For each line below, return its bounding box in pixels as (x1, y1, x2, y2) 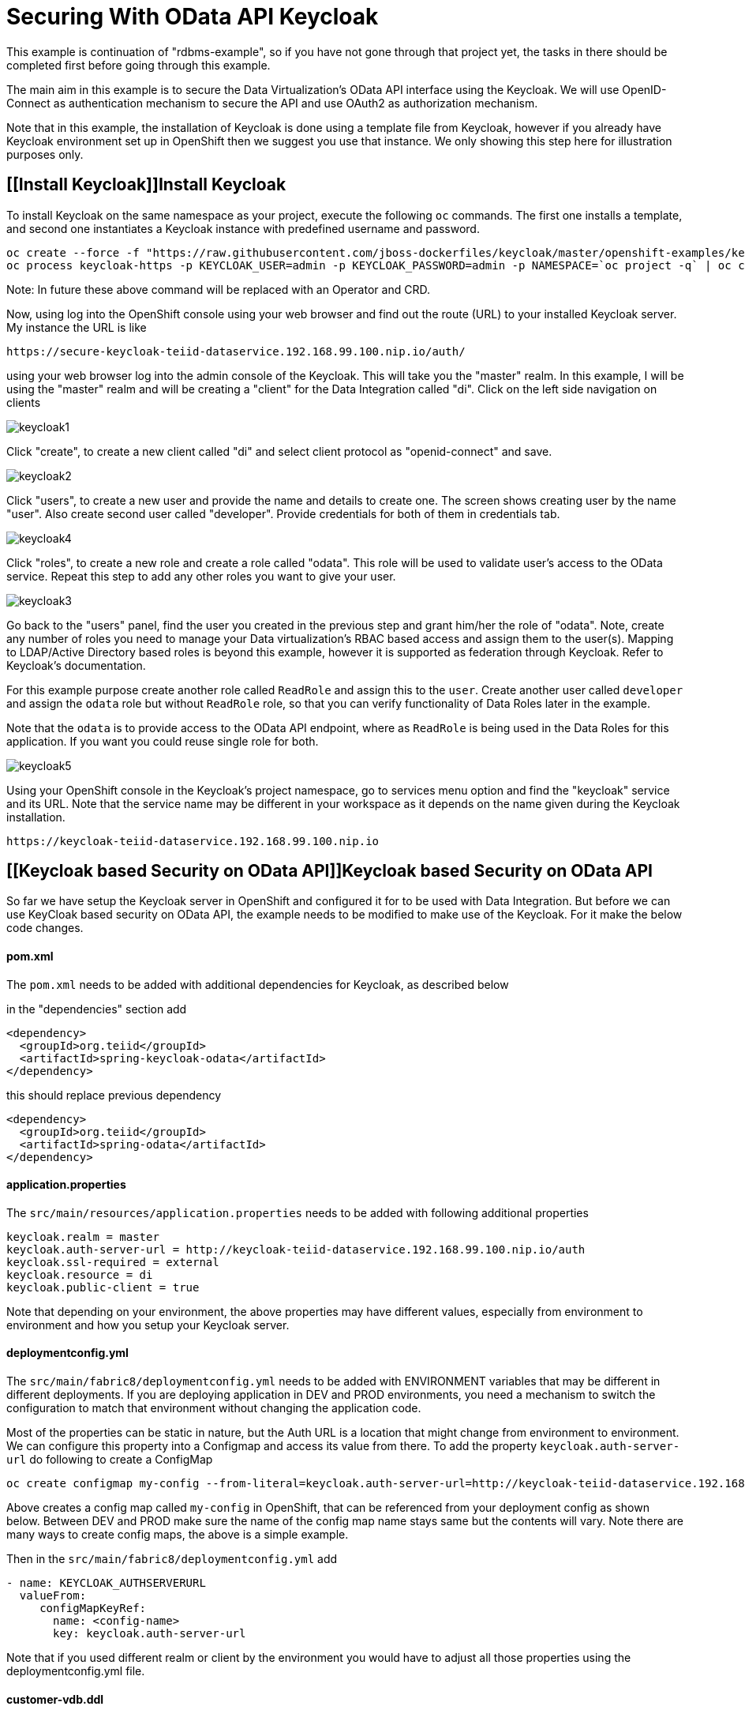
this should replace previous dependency (6, 1088, 222, 1102)
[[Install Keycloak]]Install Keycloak (6, 175, 286, 195)
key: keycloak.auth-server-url (53, 1627, 246, 1640)
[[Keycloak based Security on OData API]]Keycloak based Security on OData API (6, 861, 653, 881)
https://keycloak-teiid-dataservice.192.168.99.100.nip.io (6, 834, 380, 847)
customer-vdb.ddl (6, 1692, 104, 1706)
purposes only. (6, 147, 84, 161)
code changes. (6, 921, 84, 935)
